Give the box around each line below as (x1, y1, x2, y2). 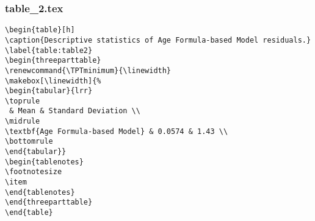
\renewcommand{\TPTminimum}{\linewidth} (5, 66, 172, 75)
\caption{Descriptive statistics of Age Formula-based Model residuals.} (5, 35, 311, 44)
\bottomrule (5, 137, 53, 146)
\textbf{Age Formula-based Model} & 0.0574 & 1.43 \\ (5, 127, 228, 136)
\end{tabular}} (5, 147, 67, 156)
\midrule (5, 117, 40, 126)
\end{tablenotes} (5, 188, 75, 197)
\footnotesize (5, 167, 62, 177)
